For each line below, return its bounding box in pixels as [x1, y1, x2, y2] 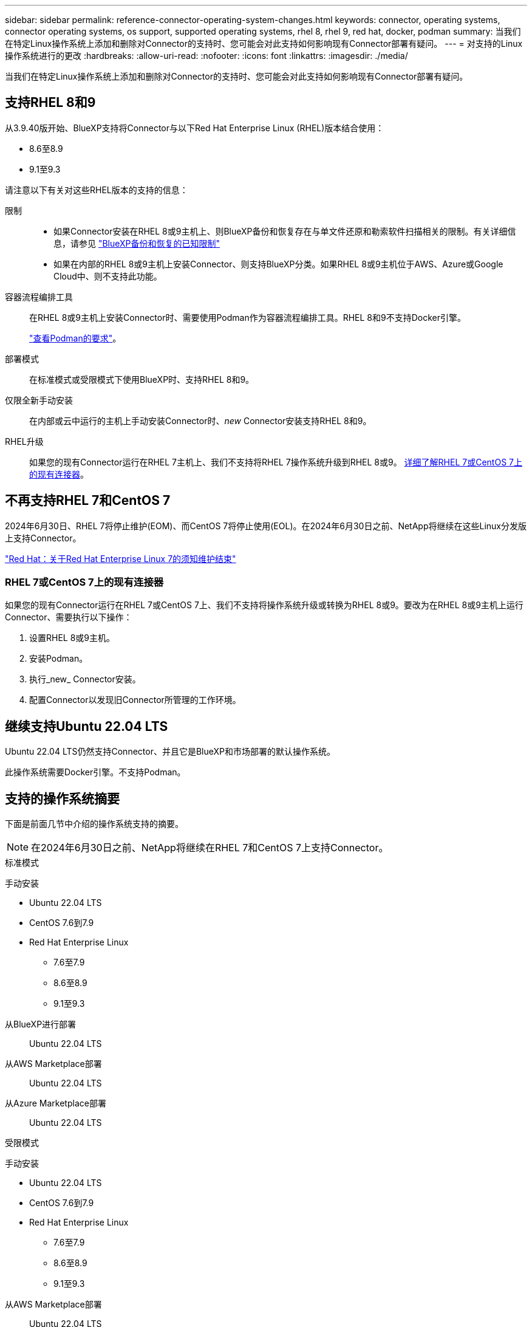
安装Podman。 [29, 653, 88, 664]
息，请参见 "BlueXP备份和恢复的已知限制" [53, 238, 220, 249]
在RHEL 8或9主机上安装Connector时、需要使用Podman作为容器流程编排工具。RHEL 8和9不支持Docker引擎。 [29, 312, 466, 323]
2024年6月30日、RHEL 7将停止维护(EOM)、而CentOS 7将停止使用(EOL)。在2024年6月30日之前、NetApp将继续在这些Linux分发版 [5, 520, 527, 531]
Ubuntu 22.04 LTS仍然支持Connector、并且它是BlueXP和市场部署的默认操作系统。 [5, 746, 336, 757]
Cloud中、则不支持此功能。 [53, 270, 162, 281]
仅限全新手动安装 [5, 394, 73, 405]
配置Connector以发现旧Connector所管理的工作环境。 [29, 694, 241, 705]
